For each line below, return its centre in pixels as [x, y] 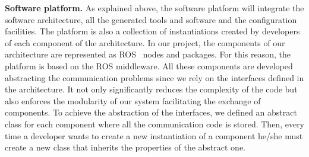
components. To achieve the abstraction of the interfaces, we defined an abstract [151, 112]
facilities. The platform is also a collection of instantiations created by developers [152, 31]
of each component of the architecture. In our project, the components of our [145, 42]
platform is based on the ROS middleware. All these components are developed [149, 65]
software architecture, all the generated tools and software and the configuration [151, 19]
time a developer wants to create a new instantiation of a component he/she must [154, 135]
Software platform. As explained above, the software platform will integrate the [154, 8]
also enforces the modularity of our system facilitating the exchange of [133, 100]
